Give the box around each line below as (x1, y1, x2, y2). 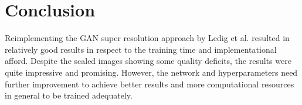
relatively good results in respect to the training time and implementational (5, 43, 277, 55)
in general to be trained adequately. (5, 89, 133, 101)
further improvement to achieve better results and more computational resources (5, 77, 294, 90)
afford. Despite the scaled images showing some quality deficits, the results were (5, 55, 291, 67)
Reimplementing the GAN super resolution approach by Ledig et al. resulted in (5, 32, 290, 44)
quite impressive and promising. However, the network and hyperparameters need (5, 66, 298, 78)
